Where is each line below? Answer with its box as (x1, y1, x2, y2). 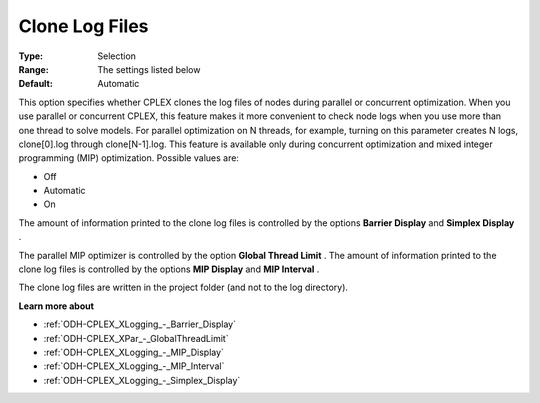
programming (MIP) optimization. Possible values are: (18, 152, 240, 164)
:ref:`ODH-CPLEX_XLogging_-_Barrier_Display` (43, 318, 237, 330)
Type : (18, 50, 44, 62)
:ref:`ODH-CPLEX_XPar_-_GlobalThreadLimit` (43, 332, 229, 344)
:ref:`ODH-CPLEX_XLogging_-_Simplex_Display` (43, 374, 241, 386)
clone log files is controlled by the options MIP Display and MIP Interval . (18, 263, 320, 275)
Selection (97, 50, 137, 62)
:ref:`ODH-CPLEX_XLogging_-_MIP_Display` (43, 346, 225, 358)
